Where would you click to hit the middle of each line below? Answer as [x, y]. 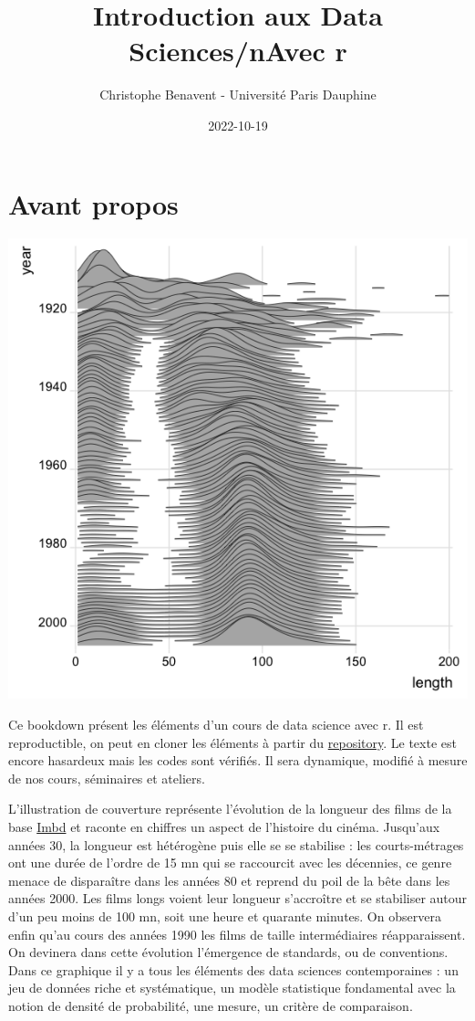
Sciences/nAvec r [238, 51]
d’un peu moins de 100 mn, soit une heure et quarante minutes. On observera [225, 916]
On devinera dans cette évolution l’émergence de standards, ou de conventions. [228, 952]
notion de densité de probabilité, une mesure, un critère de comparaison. [211, 1005]
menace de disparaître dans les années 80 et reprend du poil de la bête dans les [229, 880]
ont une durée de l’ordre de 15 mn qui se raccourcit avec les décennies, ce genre [230, 863]
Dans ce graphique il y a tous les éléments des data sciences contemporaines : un [233, 969]
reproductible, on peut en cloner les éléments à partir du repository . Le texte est [232, 742]
